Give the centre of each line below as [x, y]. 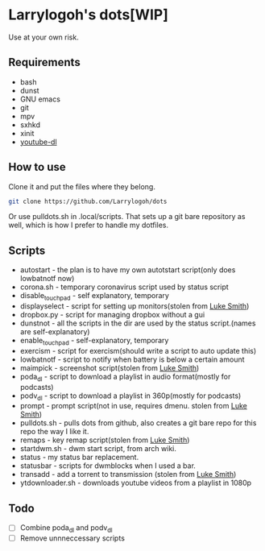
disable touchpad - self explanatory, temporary [94, 297]
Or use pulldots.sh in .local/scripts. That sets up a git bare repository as [127, 217]
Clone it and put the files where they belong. [82, 186]
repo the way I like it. [54, 432]
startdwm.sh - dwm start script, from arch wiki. [98, 449]
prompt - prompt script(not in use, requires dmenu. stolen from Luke [133, 406]
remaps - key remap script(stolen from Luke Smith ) [105, 440]
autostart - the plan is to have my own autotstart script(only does [128, 270]
